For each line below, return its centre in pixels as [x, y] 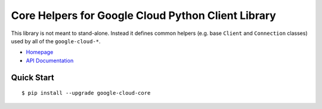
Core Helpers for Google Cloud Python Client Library [144, 15]
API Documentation [50, 60]
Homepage [40, 52]
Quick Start [32, 77]
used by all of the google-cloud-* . [56, 41]
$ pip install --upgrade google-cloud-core [86, 93]
